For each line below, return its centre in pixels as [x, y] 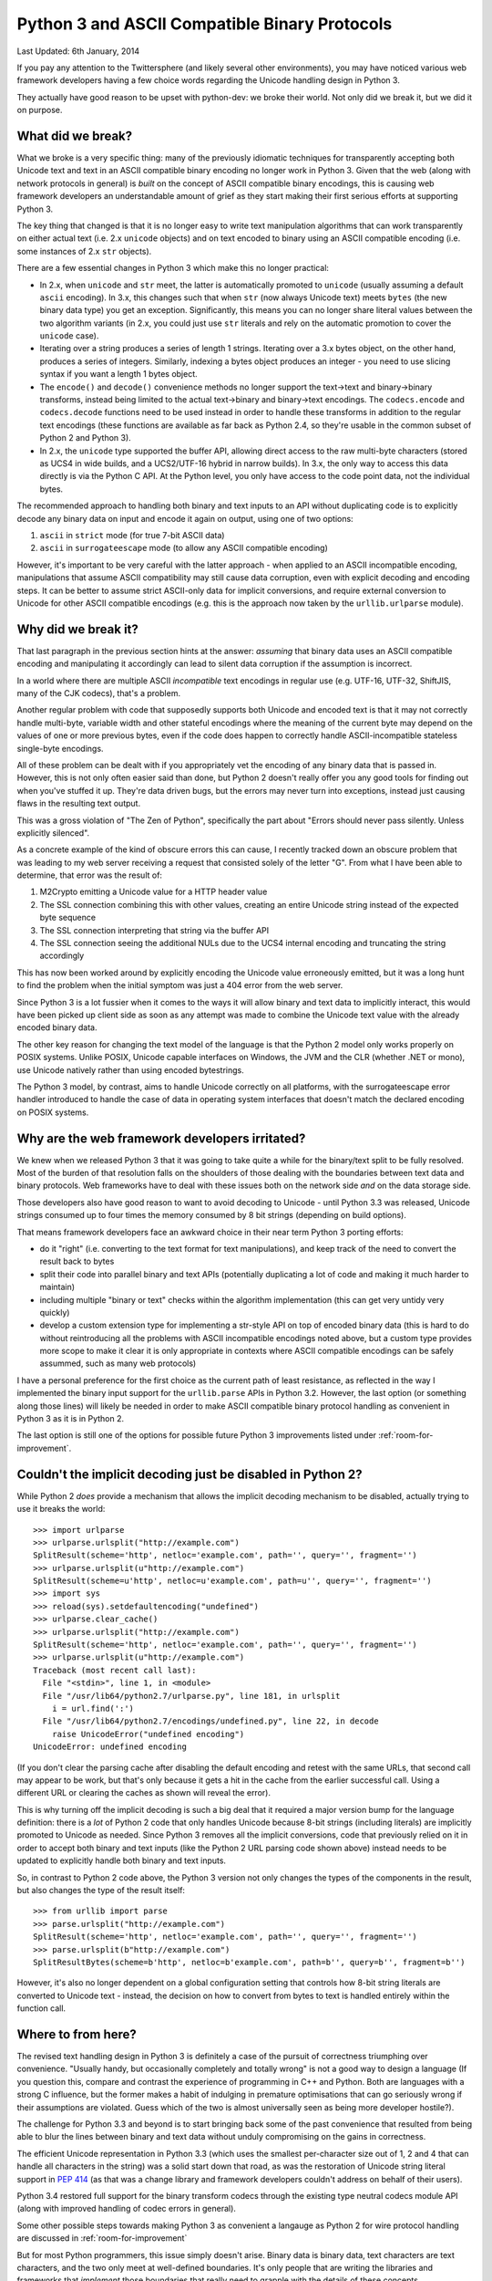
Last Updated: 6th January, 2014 [78, 51]
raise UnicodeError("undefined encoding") [148, 1734]
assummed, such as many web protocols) [118, 1363]
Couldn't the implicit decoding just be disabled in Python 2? [190, 1474]
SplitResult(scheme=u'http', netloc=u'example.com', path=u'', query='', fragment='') [232, 1581]
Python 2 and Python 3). [85, 438]
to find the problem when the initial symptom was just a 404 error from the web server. [180, 985]
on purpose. [40, 110]
